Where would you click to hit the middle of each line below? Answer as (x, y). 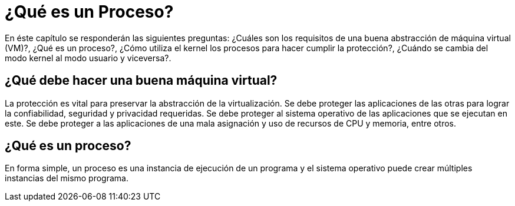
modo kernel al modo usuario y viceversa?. (88, 58)
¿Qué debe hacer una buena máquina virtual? (141, 81)
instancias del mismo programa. (67, 178)
